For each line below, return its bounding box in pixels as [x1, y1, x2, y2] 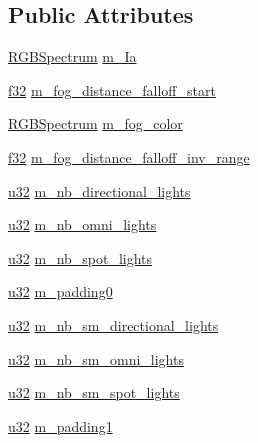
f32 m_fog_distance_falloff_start [8, 79, 216, 100]
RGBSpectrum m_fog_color [8, 113, 183, 134]
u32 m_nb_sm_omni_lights [8, 348, 184, 369]
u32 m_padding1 [8, 415, 113, 436]
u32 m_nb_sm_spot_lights [8, 382, 180, 403]
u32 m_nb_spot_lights [8, 247, 153, 268]
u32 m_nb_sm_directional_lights [8, 314, 219, 335]
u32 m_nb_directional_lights [8, 180, 191, 201]
